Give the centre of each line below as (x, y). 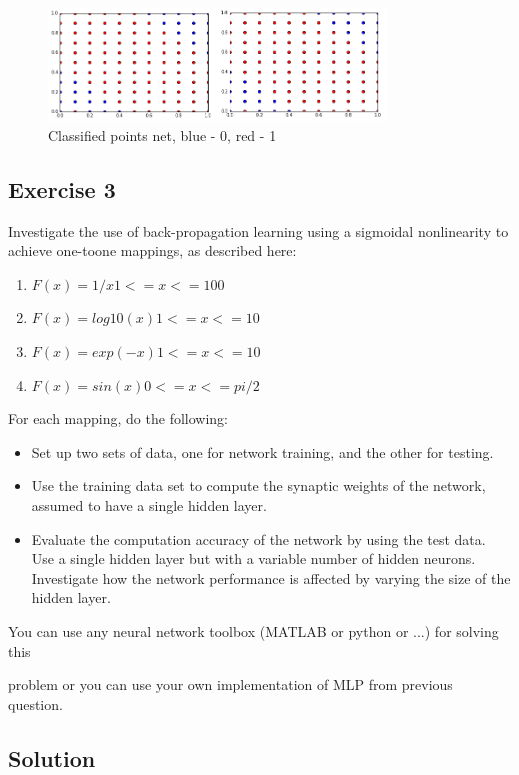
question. (35, 703)
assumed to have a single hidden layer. (149, 504)
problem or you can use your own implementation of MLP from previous (230, 684)
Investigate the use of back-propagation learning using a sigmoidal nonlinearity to (258, 230)
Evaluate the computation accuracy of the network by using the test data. (258, 538)
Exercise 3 (62, 188)
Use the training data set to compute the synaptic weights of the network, (258, 485)
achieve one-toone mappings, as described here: (152, 250)
